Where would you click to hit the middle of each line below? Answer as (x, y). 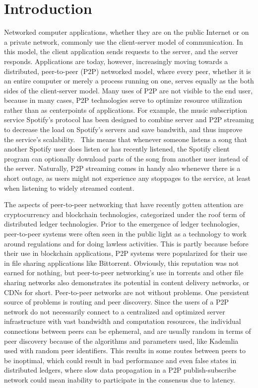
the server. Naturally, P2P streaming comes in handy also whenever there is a (122, 168)
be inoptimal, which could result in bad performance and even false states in (120, 360)
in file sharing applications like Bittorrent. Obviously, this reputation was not (122, 263)
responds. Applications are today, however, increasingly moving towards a (116, 61)
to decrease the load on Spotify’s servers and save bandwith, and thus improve (123, 129)
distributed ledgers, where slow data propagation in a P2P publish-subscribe (120, 370)
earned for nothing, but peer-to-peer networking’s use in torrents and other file (124, 272)
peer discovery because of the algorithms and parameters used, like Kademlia (121, 341)
